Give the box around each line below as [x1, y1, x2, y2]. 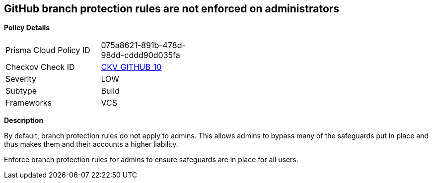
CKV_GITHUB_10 [101, 62, 162, 72]
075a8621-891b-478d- [101, 40, 186, 51]
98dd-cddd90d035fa [101, 50, 180, 61]
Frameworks [5, 98, 52, 108]
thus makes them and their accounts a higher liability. [4, 140, 178, 149]
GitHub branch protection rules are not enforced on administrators [4, 2, 340, 15]
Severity [5, 74, 36, 84]
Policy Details [4, 23, 50, 32]
